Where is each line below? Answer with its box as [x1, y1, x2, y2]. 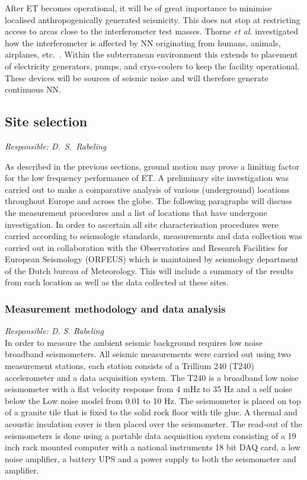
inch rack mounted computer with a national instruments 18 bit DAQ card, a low [5, 441, 301, 453]
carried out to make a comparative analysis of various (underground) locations [5, 183, 290, 195]
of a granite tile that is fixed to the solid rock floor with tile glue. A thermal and [5, 406, 298, 418]
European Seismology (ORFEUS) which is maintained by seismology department [5, 253, 299, 265]
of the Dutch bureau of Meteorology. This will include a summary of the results [5, 264, 294, 276]
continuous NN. [5, 83, 61, 96]
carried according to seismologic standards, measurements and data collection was [5, 230, 302, 242]
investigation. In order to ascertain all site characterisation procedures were [5, 218, 279, 230]
